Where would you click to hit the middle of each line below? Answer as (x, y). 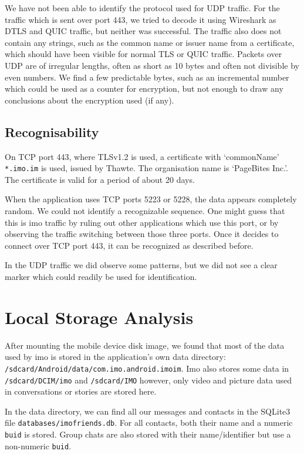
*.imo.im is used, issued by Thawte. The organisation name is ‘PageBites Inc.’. (146, 168)
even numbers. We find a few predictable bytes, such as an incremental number (147, 77)
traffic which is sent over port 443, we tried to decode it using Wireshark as (141, 19)
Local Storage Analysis (99, 317)
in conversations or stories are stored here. (81, 391)
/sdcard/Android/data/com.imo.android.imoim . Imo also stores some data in (147, 368)
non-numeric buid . (38, 445)
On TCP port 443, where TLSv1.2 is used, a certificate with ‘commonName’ (142, 156)
